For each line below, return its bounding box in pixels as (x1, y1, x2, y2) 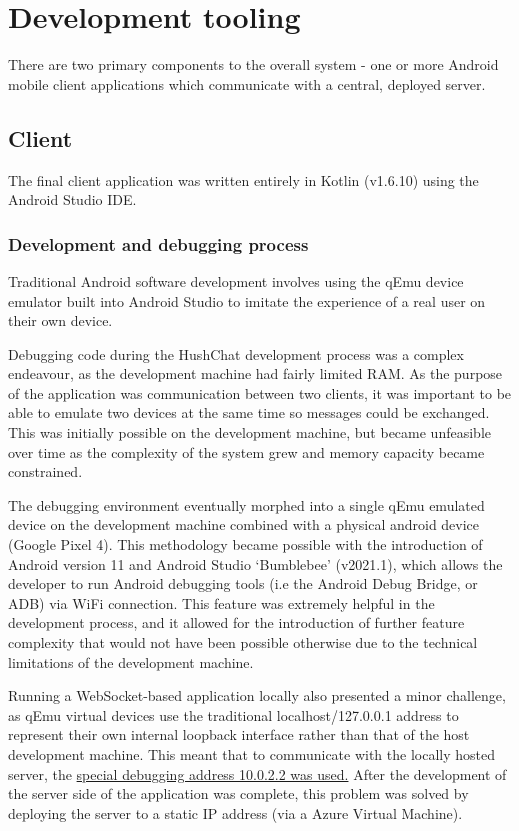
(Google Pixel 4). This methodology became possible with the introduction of (8, 534, 483, 555)
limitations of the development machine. (8, 651, 254, 672)
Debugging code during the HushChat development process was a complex (8, 343, 464, 364)
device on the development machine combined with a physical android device (8, 514, 480, 535)
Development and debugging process (8, 231, 309, 256)
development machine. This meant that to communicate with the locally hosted (8, 743, 496, 764)
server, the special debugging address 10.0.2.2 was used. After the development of (8, 763, 507, 784)
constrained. (8, 461, 83, 482)
